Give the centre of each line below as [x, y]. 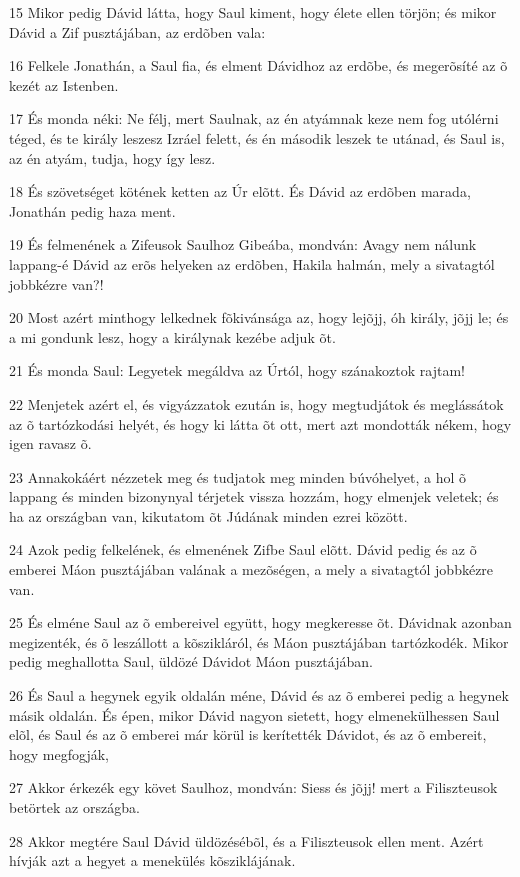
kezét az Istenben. [64, 84]
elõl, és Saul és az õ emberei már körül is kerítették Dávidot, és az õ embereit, [248, 734]
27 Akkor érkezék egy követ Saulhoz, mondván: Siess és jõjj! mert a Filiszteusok [253, 787]
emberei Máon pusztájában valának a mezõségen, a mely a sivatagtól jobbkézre [251, 569]
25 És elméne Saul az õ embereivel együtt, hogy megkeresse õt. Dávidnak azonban [260, 622]
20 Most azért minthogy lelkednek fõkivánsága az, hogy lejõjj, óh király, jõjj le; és [259, 317]
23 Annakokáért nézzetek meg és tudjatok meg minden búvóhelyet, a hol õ [238, 476]
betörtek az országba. [74, 807]
